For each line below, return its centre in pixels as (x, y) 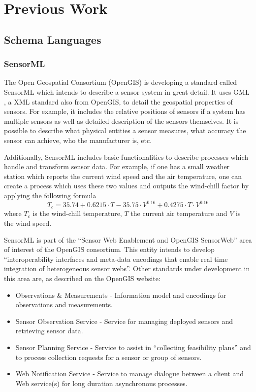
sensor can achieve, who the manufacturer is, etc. (78, 140)
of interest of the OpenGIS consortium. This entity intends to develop (109, 249)
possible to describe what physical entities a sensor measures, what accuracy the (125, 130)
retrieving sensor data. (49, 331)
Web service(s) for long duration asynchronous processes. (101, 383)
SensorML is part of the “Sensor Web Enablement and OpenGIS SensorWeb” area (128, 239)
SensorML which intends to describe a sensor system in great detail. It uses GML (127, 91)
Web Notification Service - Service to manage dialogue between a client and (130, 374)
